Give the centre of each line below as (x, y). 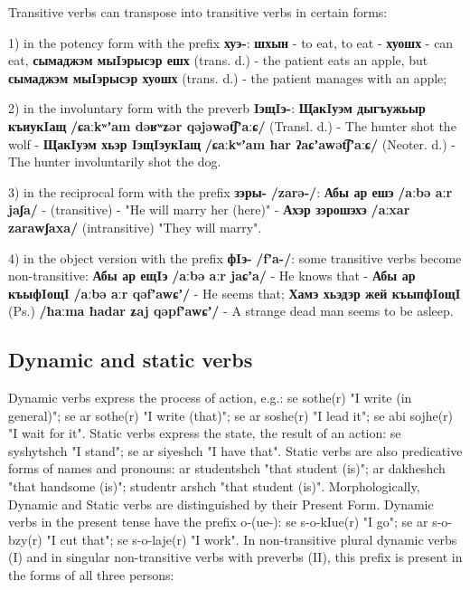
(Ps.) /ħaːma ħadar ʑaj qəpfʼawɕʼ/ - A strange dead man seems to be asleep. (231, 311)
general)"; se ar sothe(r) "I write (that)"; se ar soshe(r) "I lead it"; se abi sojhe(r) (231, 415)
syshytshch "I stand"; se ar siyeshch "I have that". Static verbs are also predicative (235, 450)
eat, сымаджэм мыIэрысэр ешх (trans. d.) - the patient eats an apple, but (218, 60)
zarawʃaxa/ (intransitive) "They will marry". (135, 227)
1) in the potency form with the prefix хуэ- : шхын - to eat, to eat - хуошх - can (231, 42)
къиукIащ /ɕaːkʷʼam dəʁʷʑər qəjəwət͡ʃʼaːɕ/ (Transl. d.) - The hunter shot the (232, 125)
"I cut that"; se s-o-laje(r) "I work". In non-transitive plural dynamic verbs (252, 539)
